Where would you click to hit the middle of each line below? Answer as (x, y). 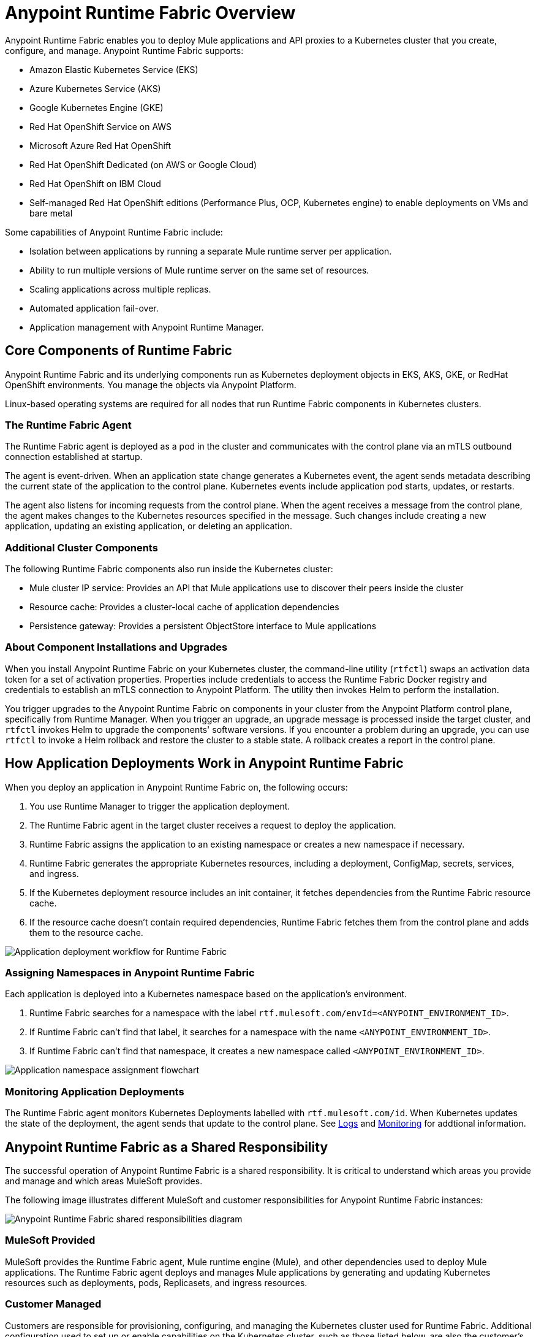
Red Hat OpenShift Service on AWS (101, 126)
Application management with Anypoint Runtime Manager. (147, 327)
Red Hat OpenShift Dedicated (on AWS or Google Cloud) (143, 164)
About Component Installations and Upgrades (116, 647)
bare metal (51, 213)
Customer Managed (53, 1304)
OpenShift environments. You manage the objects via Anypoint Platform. (151, 385)
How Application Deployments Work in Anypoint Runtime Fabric (204, 764)
